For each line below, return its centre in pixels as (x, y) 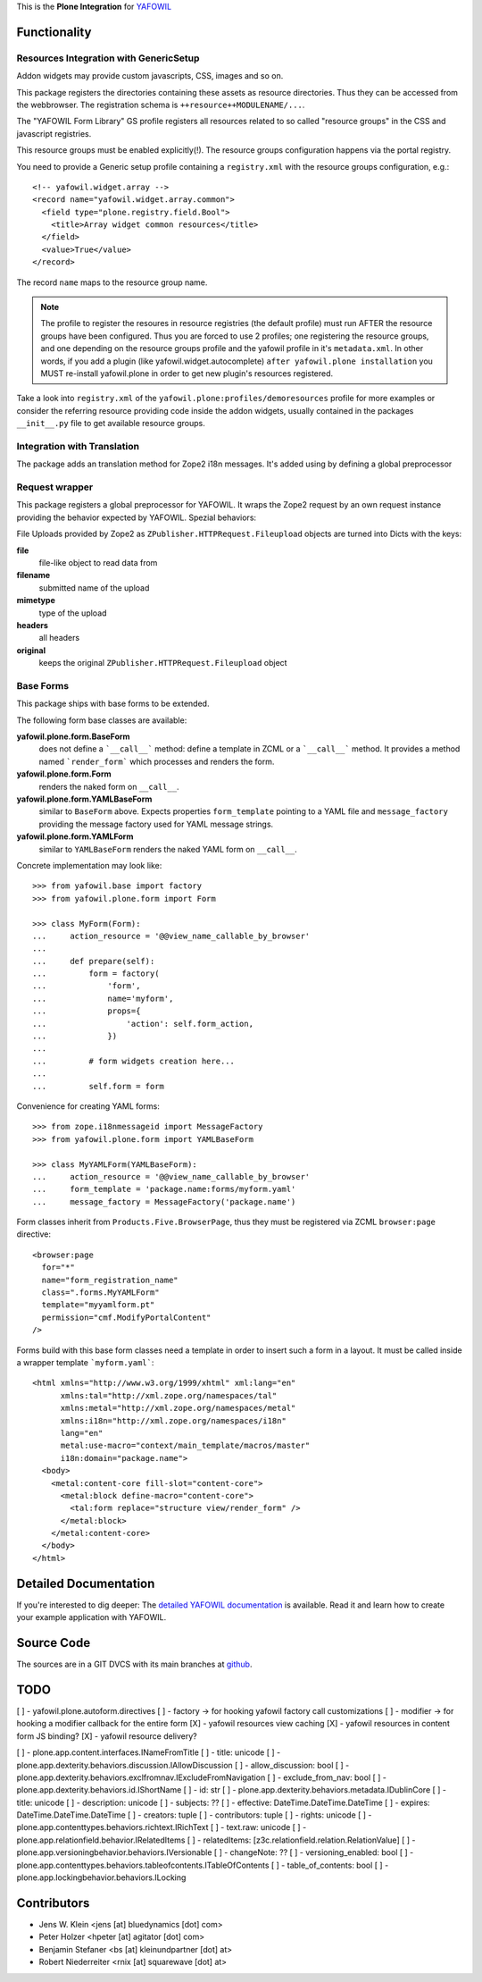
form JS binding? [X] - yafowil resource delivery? (107, 1736)
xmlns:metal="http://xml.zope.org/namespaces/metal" (178, 1408)
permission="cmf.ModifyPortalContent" (126, 1317)
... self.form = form (99, 1086)
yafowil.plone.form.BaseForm (73, 736)
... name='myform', (103, 998)
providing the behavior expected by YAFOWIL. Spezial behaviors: (137, 517)
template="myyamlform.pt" (98, 1305)
